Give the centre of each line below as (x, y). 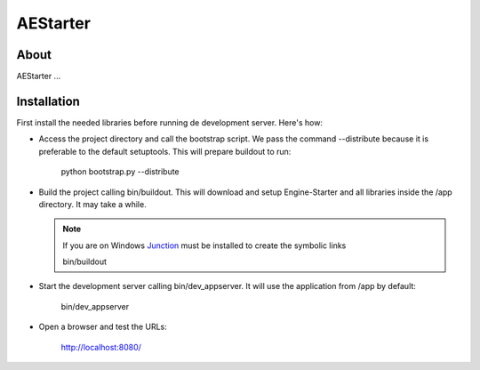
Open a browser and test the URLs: (103, 327)
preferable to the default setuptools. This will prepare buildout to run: (165, 151)
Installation (48, 101)
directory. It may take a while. (92, 204)
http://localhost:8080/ (101, 347)
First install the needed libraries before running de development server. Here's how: (170, 122)
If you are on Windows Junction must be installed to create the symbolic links (204, 245)
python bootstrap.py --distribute (120, 172)
